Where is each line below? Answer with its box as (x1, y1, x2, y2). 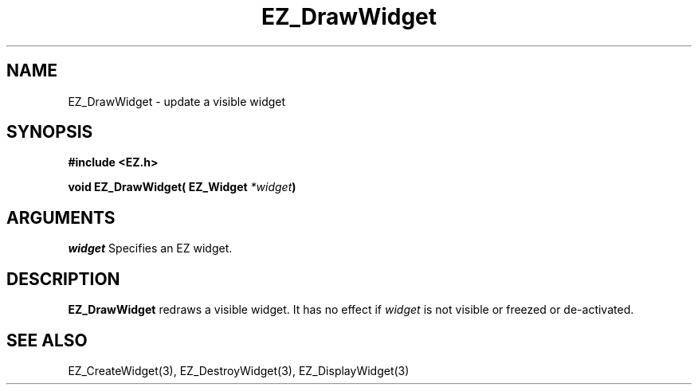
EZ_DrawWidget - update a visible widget (68, 94, 286, 108)
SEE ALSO (6, 330, 88, 350)
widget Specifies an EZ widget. (68, 241, 233, 256)
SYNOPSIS (6, 122, 93, 143)
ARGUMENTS (6, 207, 116, 228)
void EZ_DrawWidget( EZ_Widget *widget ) (68, 180, 296, 194)
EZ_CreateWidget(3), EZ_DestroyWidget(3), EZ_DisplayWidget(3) (68, 363, 410, 377)
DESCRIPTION (6, 268, 120, 289)
